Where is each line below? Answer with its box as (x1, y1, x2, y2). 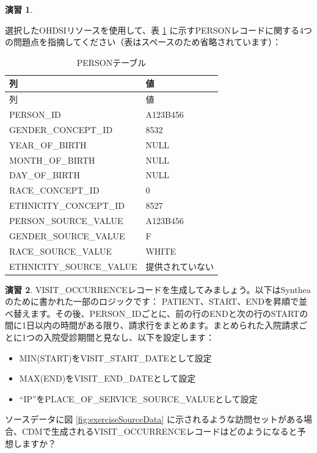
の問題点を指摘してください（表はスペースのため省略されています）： (5, 35, 282, 48)
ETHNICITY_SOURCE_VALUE (9, 259, 137, 272)
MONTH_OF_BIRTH (9, 153, 95, 166)
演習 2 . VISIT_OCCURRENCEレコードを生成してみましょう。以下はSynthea (5, 283, 311, 295)
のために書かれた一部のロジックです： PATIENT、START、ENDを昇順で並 (5, 295, 307, 308)
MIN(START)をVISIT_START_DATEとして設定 (19, 351, 212, 364)
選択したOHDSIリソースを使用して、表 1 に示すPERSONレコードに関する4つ (5, 23, 312, 36)
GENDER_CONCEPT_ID (9, 123, 113, 136)
